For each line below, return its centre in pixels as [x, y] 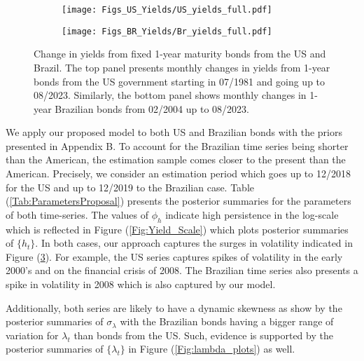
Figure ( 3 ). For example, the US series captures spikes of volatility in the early [174, 256]
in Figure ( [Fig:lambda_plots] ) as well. [212, 349]
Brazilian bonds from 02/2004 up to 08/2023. [152, 108]
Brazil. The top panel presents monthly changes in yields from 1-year [182, 67]
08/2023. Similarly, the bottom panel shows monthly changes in [170, 95]
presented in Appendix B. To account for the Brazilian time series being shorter [177, 145]
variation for [32, 335]
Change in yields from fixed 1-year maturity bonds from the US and [180, 54]
